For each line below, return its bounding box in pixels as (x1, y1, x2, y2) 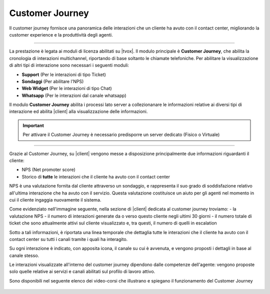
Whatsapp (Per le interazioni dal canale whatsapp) (21, 92, 127, 98)
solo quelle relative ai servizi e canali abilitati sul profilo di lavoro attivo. (9, 268, 155, 274)
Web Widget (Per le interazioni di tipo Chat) (21, 85, 112, 91)
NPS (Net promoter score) (21, 166, 76, 172)
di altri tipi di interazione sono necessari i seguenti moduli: (9, 62, 129, 68)
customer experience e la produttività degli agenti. (9, 31, 113, 37)
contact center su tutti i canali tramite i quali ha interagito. (9, 236, 128, 242)
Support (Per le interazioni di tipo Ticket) (21, 71, 106, 77)
